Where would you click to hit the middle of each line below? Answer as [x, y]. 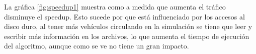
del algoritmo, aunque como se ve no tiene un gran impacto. [97, 46]
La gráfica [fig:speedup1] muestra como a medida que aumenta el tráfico [115, 6]
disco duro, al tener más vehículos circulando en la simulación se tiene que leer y [128, 26]
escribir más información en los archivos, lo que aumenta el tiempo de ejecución [127, 36]
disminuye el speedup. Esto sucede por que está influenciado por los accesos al [124, 16]
